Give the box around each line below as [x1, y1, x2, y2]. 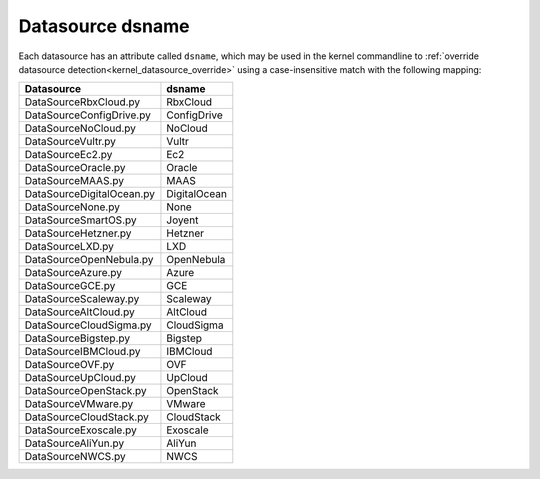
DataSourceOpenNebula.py [24, 253, 154, 267]
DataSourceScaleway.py [24, 292, 140, 306]
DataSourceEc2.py [24, 148, 113, 162]
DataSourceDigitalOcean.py [24, 187, 155, 201]
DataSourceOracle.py [24, 161, 126, 175]
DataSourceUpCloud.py [24, 371, 137, 385]
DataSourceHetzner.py [24, 226, 132, 240]
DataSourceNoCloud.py [24, 121, 137, 135]
